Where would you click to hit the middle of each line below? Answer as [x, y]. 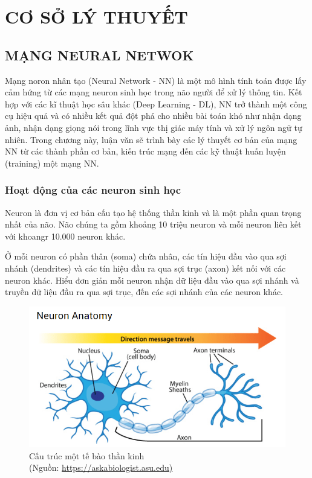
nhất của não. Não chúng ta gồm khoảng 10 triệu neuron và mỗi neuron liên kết [153, 224]
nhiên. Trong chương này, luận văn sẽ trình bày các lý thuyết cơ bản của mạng [151, 139]
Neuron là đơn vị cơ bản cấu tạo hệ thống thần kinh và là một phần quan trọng [153, 212]
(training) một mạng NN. [52, 163]
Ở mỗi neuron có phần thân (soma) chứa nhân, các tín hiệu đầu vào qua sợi [146, 256]
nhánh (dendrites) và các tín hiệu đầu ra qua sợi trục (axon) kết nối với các [145, 268]
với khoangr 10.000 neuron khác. [65, 236]
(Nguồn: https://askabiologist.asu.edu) [101, 467]
